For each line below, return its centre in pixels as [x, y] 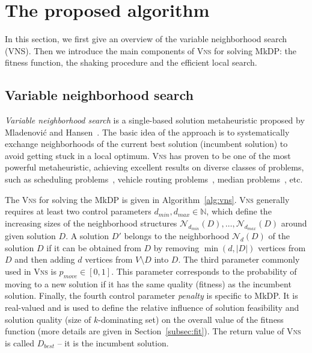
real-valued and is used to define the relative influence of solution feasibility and [152, 308]
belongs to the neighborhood [177, 236]
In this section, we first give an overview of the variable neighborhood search [146, 39]
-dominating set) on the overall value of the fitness [191, 319]
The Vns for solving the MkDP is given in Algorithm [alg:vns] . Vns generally [147, 199]
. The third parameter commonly [239, 259]
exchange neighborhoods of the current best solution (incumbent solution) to [146, 144]
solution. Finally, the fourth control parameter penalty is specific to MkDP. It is [151, 295]
